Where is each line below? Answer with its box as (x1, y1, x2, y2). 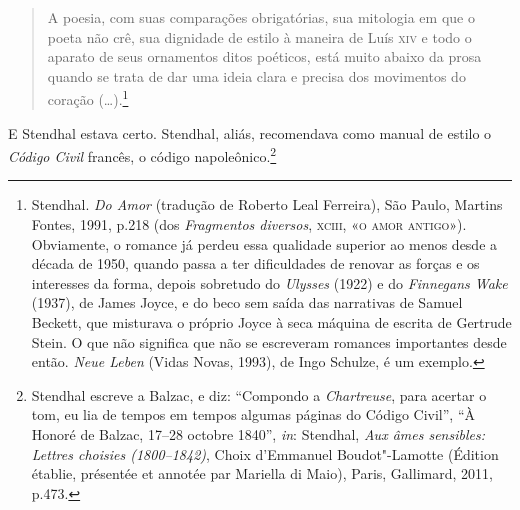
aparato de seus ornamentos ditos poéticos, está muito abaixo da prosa (47, 46, 482, 67)
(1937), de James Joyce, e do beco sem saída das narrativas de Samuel (31, 292, 463, 313)
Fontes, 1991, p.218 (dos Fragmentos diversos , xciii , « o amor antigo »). (31, 214, 467, 235)
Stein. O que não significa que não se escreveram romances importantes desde (31, 331, 507, 352)
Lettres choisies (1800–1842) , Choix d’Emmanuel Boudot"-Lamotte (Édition (31, 443, 499, 464)
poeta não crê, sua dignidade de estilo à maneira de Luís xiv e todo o (47, 26, 472, 47)
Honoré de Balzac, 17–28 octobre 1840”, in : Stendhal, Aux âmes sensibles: (31, 424, 485, 444)
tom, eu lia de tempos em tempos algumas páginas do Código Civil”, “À (31, 404, 476, 425)
